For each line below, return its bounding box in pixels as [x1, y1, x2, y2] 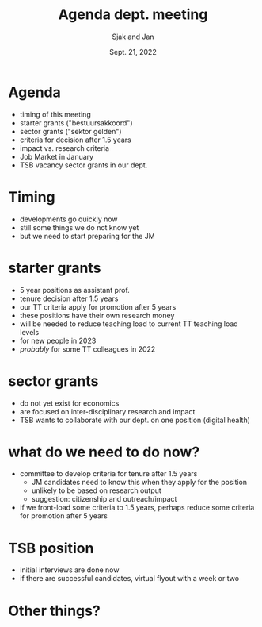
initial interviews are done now [19, 565, 120, 575]
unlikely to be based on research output [31, 486, 162, 495]
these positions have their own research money [19, 310, 175, 320]
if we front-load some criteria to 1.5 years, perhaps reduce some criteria [19, 502, 255, 513]
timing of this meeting [19, 110, 91, 119]
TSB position [8, 539, 94, 557]
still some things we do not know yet [19, 222, 139, 232]
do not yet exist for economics [19, 398, 120, 408]
